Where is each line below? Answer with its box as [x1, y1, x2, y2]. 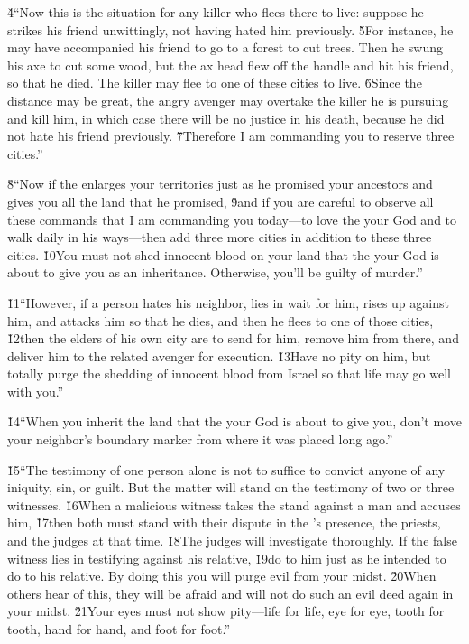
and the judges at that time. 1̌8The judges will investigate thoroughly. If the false [7, 531, 457, 550]
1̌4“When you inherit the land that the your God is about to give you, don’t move [7, 412, 462, 431]
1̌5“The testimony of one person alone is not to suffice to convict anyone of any [7, 460, 446, 479]
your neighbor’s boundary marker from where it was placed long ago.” [7, 430, 393, 449]
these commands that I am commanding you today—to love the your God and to [7, 210, 457, 229]
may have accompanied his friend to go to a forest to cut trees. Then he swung [7, 38, 443, 57]
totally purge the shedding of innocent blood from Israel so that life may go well [7, 364, 451, 383]
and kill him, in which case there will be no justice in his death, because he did [7, 108, 445, 127]
